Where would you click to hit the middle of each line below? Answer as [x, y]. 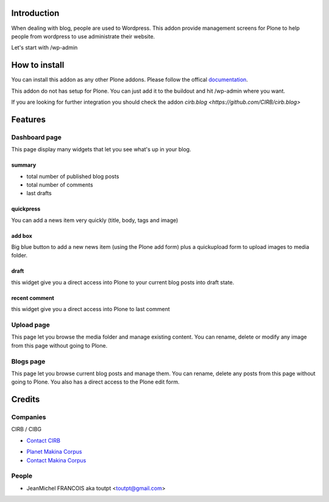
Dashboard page [37, 137]
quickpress [26, 209]
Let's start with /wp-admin [44, 48]
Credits [26, 400]
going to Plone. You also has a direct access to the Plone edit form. [95, 382]
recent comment [33, 298]
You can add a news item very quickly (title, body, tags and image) [95, 220]
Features [28, 119]
